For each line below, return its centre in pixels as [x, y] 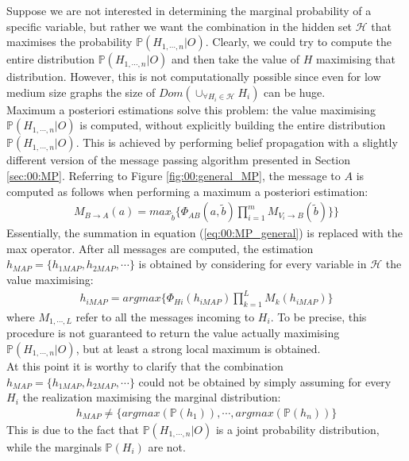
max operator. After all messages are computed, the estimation [160, 248]
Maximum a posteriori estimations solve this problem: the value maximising [191, 109]
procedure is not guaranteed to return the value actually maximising [173, 333]
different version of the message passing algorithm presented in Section [179, 160]
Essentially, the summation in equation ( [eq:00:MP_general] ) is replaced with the [204, 233]
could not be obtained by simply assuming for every [265, 381]
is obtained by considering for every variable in [253, 264]
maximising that [355, 59]
